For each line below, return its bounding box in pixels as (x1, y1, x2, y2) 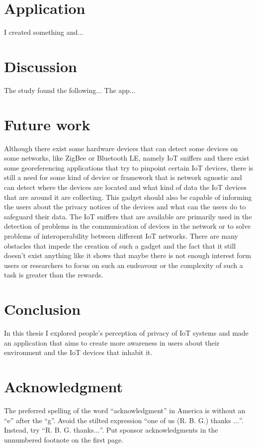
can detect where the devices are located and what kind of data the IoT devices (4, 181, 247, 192)
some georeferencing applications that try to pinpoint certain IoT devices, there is (4, 162, 254, 173)
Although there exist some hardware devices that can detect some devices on (4, 143, 238, 153)
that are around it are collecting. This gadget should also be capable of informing (4, 191, 252, 202)
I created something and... (4, 27, 84, 37)
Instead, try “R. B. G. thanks (4, 425, 94, 435)
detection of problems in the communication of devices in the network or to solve (4, 221, 251, 231)
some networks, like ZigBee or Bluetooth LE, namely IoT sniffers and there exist (4, 153, 250, 163)
